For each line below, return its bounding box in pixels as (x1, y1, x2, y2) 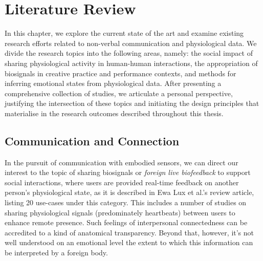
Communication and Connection (5, 133, 180, 148)
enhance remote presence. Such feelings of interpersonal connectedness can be (5, 217, 248, 228)
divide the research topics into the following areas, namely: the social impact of (5, 48, 253, 58)
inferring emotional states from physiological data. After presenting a (5, 78, 222, 89)
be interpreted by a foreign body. (5, 247, 108, 258)
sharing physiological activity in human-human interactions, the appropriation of (5, 57, 258, 68)
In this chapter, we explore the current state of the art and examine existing (5, 28, 244, 38)
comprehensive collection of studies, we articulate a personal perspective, (5, 88, 233, 98)
